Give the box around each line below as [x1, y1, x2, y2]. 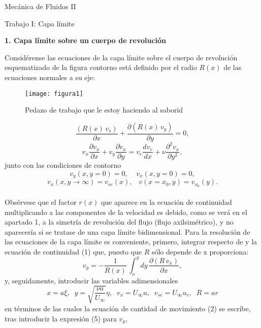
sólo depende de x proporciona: [151, 246, 249, 257]
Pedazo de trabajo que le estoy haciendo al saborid [25, 104, 183, 115]
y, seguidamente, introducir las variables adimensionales [5, 275, 178, 285]
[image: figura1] [25, 90, 83, 97]
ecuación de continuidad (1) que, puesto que [5, 246, 142, 257]
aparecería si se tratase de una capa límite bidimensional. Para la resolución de [5, 226, 250, 237]
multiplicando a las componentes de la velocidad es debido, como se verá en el [5, 206, 247, 217]
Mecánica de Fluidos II [5, 1, 76, 11]
